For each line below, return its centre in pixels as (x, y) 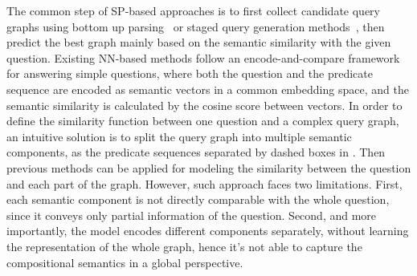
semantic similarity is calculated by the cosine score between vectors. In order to (204, 105)
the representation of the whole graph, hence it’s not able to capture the (184, 246)
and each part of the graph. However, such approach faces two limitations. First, (204, 183)
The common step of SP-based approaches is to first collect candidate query (193, 10)
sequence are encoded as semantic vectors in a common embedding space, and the (208, 89)
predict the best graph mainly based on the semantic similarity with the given (199, 42)
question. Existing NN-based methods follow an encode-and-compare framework (203, 57)
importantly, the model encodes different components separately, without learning (208, 231)
